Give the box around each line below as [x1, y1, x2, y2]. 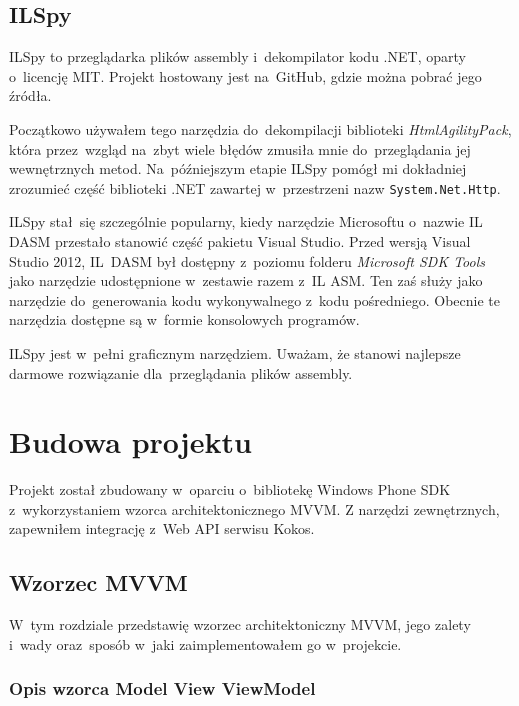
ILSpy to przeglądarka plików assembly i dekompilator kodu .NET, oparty [9, 46, 466, 67]
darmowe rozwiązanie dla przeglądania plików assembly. [9, 362, 353, 383]
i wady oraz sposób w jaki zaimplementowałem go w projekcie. [9, 633, 402, 654]
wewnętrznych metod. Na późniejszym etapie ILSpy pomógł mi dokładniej [9, 158, 467, 179]
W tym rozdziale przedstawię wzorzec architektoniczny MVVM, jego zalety [9, 614, 471, 635]
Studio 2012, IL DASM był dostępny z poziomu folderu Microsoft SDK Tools [9, 250, 486, 271]
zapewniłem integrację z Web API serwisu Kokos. [9, 518, 315, 539]
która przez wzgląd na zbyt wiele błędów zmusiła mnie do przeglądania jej [9, 138, 471, 159]
